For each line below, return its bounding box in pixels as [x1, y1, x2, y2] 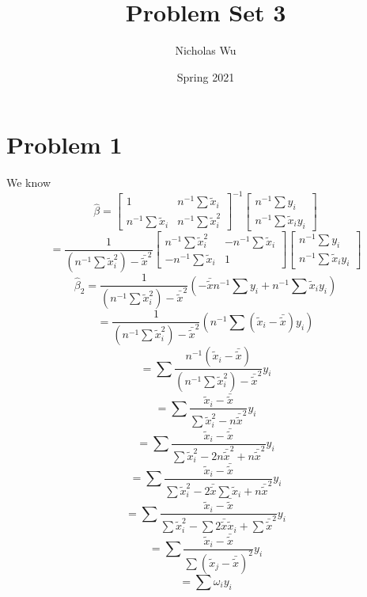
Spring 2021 [176, 68, 235, 85]
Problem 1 [6, 128, 123, 161]
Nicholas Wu [175, 42, 236, 59]
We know [6, 174, 51, 191]
